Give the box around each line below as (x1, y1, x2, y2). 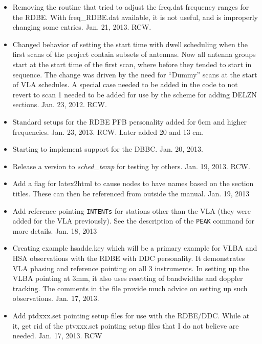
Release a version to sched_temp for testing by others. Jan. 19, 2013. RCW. (12, 160, 250, 171)
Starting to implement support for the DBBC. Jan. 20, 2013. (12, 144, 203, 154)
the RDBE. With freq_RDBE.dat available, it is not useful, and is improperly (12, 11, 258, 22)
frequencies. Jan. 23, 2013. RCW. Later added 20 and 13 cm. (12, 126, 204, 137)
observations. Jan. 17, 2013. (12, 293, 99, 303)
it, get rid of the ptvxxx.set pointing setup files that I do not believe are (12, 320, 239, 331)
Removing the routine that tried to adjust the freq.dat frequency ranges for (12, 2, 249, 12)
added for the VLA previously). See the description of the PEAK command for (12, 215, 254, 226)
